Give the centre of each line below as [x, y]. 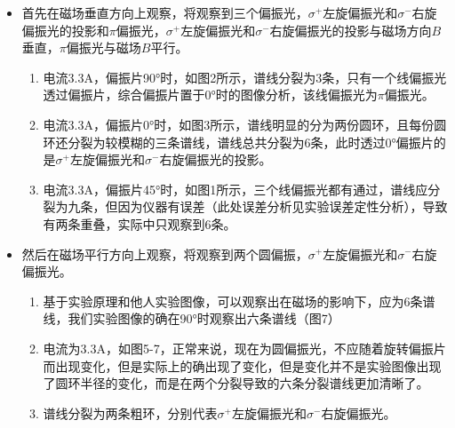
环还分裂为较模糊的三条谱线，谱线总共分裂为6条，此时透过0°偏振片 [238, 142]
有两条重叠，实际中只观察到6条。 [140, 223]
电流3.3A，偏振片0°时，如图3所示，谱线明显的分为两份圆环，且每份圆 [245, 124]
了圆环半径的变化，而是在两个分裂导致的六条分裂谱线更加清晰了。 [236, 383]
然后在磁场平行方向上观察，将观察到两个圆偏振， [165, 254]
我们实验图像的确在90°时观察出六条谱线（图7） [204, 318]
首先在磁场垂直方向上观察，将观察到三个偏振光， [165, 12]
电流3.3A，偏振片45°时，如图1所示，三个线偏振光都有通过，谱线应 [235, 189]
